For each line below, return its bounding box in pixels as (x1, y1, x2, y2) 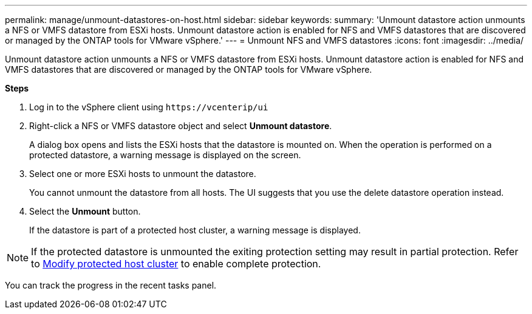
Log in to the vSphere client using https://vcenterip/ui (29, 102, 268, 112)
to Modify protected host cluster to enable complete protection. (31, 258, 321, 270)
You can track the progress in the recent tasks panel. (5, 280, 217, 290)
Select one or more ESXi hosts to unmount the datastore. (29, 169, 256, 179)
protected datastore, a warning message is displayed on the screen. (29, 150, 301, 160)
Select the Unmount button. (29, 206, 141, 216)
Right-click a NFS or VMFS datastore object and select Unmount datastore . (29, 121, 332, 131)
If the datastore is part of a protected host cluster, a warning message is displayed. (29, 225, 361, 235)
